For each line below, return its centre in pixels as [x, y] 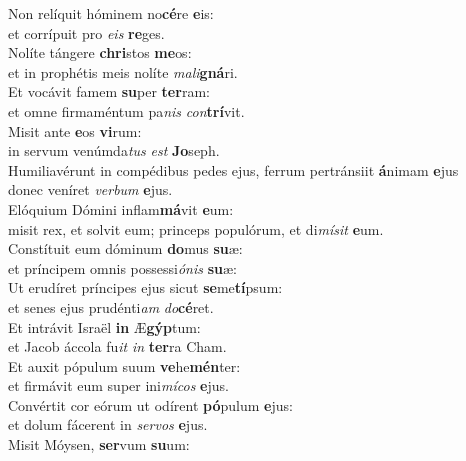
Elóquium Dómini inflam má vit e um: [121, 208]
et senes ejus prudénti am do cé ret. [111, 306]
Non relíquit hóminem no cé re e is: [111, 13]
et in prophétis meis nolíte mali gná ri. [123, 71]
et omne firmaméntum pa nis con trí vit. [126, 110]
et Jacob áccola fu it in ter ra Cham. [117, 346]
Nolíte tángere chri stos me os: [100, 52]
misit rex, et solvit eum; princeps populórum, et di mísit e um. [196, 228]
